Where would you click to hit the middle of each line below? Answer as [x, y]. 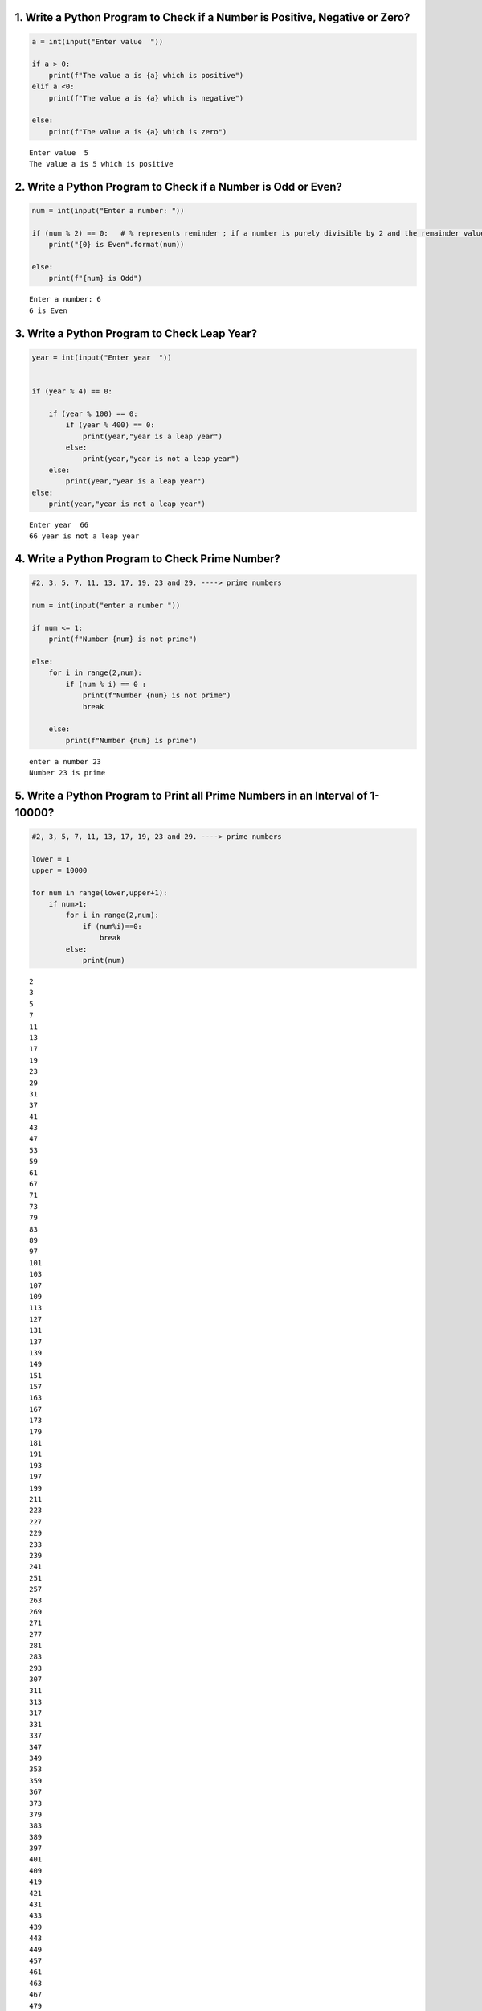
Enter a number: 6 [65, 299]
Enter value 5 [59, 152]
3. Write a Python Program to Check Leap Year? [136, 333]
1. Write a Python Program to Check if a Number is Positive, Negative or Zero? [212, 17]
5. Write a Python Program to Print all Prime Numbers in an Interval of [191, 795]
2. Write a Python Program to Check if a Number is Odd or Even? [179, 186]
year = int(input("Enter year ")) [102, 357]
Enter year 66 [59, 524]
